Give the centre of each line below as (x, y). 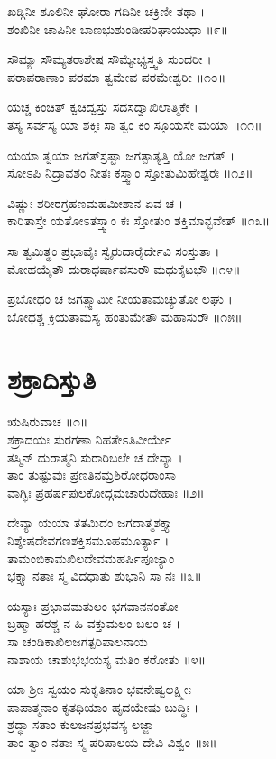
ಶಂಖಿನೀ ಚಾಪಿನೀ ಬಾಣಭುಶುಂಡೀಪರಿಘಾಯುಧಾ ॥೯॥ (118, 28)
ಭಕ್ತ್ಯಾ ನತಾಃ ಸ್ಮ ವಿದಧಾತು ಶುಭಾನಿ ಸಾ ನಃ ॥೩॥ (105, 576)
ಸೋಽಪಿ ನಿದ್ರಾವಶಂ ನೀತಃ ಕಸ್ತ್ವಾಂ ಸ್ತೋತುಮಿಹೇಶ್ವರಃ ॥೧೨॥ (130, 173)
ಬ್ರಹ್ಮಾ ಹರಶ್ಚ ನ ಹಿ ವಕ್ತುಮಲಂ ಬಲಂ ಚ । (94, 623)
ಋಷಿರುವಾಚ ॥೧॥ (48, 421)
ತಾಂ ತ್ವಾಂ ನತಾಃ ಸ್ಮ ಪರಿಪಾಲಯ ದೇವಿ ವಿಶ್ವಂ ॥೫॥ (112, 741)
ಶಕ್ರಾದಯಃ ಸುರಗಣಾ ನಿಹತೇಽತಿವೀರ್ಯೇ (90, 439)
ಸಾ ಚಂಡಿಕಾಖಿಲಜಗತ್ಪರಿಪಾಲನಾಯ (78, 640)
